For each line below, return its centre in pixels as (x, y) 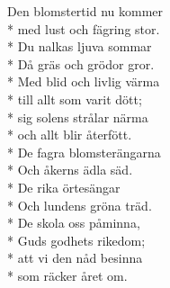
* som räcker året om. (67, 275)
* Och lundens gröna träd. (80, 205)
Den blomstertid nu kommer (85, 11)
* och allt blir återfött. (70, 135)
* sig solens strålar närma (78, 117)
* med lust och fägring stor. (84, 28)
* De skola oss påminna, (74, 223)
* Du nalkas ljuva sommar (80, 46)
